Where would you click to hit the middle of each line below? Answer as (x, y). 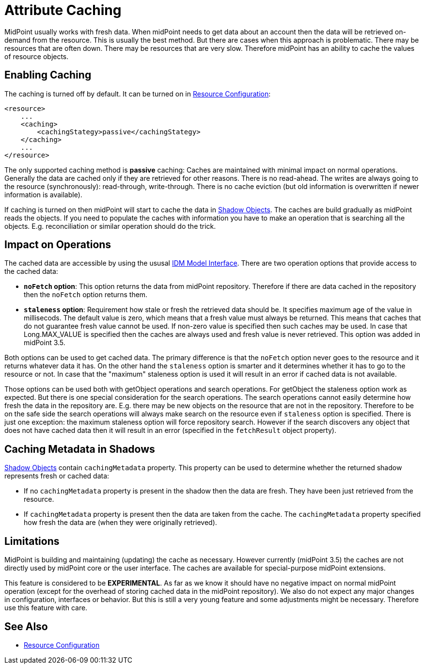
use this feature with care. (46, 608)
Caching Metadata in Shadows (80, 449)
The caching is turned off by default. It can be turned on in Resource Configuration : (138, 94)
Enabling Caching (48, 75)
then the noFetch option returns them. (86, 295)
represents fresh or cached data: (57, 476)
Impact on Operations (58, 245)
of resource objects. (37, 56)
